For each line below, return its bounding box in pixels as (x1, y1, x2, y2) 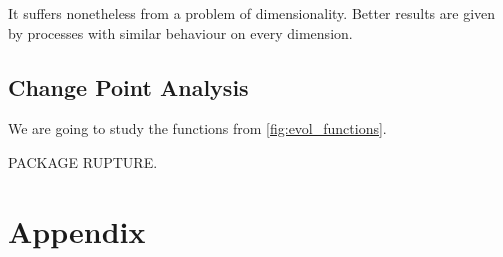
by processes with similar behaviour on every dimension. (8, 22, 353, 43)
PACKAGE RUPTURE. (8, 151, 158, 172)
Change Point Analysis (8, 71, 249, 102)
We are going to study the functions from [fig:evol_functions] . (8, 118, 387, 139)
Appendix (8, 210, 146, 251)
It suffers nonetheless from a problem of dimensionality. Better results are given (8, 3, 496, 23)
